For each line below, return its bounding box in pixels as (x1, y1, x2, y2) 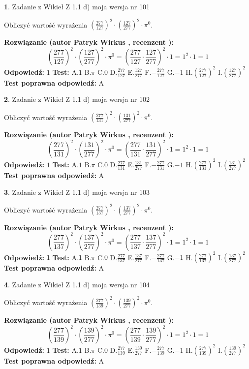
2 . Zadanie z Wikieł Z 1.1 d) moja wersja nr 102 (4, 94, 150, 104)
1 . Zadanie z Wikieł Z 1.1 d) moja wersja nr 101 (4, 1, 150, 11)
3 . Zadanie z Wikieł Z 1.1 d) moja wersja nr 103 (4, 186, 150, 197)
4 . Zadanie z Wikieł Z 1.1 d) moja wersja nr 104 (4, 279, 150, 289)
